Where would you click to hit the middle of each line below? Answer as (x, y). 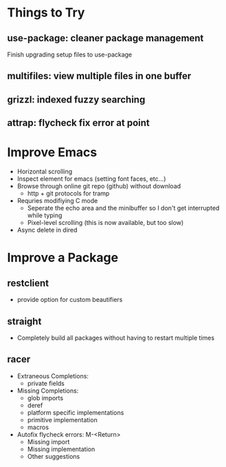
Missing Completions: (48, 391)
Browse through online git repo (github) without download (99, 186)
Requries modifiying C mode (57, 201)
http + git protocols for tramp (68, 193)
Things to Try (46, 13)
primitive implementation (62, 420)
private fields (46, 383)
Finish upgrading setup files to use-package (70, 54)
